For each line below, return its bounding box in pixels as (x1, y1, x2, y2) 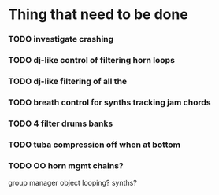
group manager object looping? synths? (8, 178, 138, 188)
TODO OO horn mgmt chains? (8, 160, 124, 171)
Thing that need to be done (8, 6, 189, 24)
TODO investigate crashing (8, 34, 114, 45)
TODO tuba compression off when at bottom (8, 139, 181, 150)
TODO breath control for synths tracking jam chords (8, 97, 211, 108)
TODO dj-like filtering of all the (8, 75, 128, 86)
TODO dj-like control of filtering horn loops (8, 55, 176, 66)
